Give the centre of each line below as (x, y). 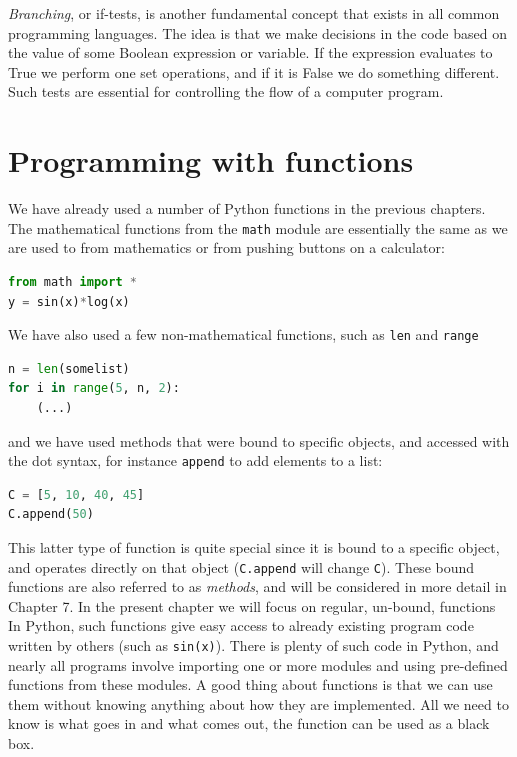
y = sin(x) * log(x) (69, 301)
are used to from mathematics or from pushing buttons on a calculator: (226, 247)
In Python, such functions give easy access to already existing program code (241, 625)
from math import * (72, 281)
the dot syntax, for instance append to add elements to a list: (195, 460)
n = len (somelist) (69, 368)
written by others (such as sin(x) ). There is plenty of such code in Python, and (253, 645)
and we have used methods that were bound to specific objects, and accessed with (259, 440)
